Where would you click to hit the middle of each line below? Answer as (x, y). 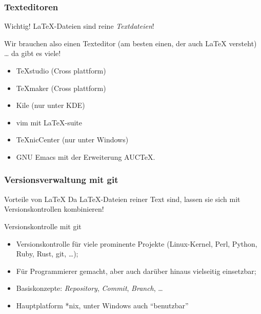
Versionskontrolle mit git (43, 226)
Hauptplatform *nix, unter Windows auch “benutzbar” (102, 305)
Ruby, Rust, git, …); (47, 254)
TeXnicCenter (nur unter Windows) (72, 140)
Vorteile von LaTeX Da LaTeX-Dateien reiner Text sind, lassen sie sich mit (122, 199)
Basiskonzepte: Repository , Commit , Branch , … (89, 288)
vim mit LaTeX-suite (49, 122)
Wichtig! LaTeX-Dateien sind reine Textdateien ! (79, 26)
